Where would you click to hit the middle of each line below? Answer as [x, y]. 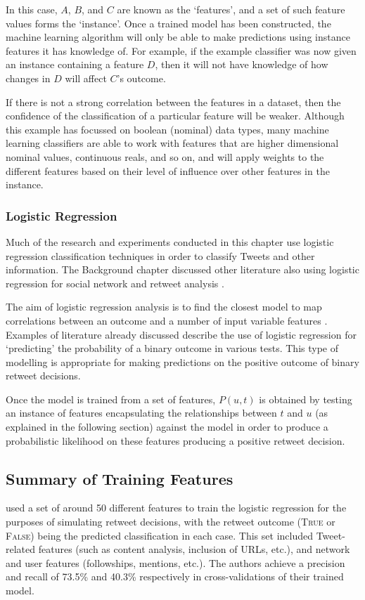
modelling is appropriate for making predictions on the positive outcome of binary [182, 361]
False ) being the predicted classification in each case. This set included [159, 535]
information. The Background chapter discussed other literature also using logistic [182, 269]
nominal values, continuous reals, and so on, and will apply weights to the [165, 156]
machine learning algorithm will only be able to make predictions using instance [178, 37]
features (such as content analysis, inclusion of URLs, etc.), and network [194, 549]
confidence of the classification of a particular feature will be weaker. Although [175, 116]
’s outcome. [141, 78]
